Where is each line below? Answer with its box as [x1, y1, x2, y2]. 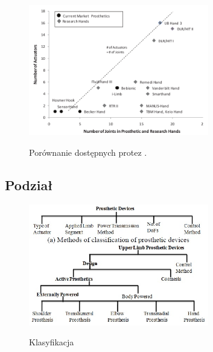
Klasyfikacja [29, 336, 74, 348]
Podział [5, 175, 53, 194]
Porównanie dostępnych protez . [29, 146, 147, 158]
